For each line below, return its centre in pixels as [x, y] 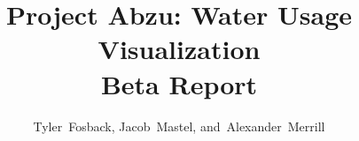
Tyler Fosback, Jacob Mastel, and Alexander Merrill [179, 126]
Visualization [179, 49]
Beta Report [179, 83]
